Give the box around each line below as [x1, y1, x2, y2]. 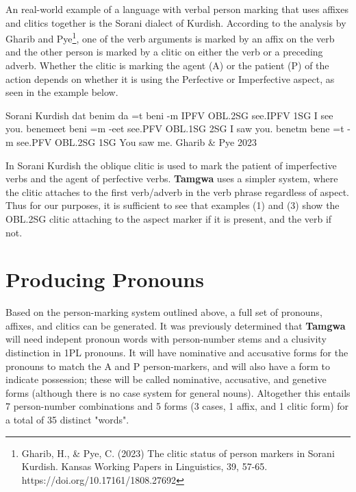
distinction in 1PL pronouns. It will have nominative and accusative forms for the [5, 345, 348, 360]
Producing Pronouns [5, 265, 204, 293]
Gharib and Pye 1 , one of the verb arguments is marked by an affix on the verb [5, 29, 335, 45]
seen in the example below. [5, 85, 118, 99]
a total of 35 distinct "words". [5, 413, 129, 427]
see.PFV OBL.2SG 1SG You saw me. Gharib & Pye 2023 [16, 135, 257, 149]
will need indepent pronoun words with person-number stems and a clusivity [5, 332, 327, 346]
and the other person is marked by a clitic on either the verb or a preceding [5, 45, 323, 59]
